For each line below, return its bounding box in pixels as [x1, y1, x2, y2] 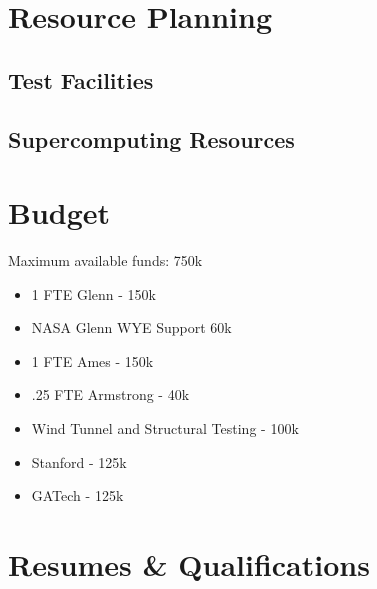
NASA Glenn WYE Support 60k [31, 317, 232, 338]
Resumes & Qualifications [8, 544, 370, 584]
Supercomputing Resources [8, 123, 295, 154]
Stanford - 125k [31, 451, 127, 472]
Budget [8, 192, 111, 233]
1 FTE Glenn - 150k [31, 283, 156, 304]
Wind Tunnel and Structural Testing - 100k [31, 418, 299, 439]
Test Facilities [8, 64, 154, 95]
